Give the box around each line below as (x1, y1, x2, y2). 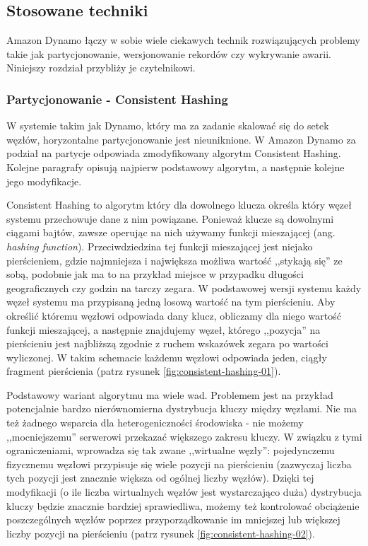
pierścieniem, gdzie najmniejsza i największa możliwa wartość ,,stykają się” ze (6, 252, 343, 267)
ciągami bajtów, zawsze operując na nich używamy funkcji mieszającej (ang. (6, 225, 336, 240)
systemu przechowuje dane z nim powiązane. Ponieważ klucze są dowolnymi (6, 211, 334, 226)
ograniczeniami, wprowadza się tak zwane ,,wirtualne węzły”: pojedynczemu (6, 443, 335, 458)
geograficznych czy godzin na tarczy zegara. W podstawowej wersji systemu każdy (6, 280, 362, 295)
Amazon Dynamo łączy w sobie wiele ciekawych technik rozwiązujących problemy (6, 33, 360, 47)
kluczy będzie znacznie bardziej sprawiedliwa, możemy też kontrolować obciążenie (6, 498, 360, 513)
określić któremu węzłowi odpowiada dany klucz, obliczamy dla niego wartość (6, 308, 341, 323)
